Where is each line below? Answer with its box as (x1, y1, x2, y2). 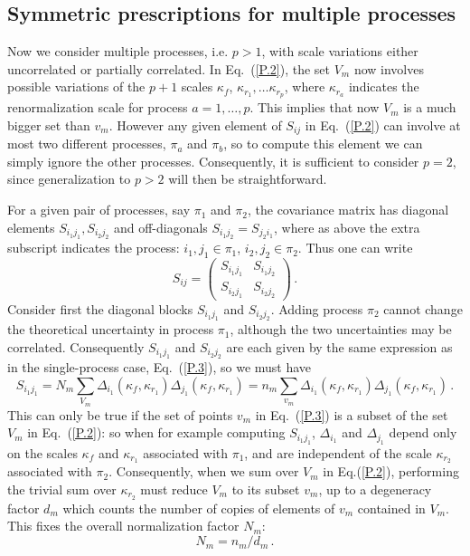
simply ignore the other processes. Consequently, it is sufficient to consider (7, 151, 419, 170)
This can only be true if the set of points (7, 405, 233, 424)
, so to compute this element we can (223, 134, 423, 153)
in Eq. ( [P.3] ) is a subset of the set (255, 405, 448, 424)
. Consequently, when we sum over (108, 462, 299, 481)
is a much (403, 98, 456, 117)
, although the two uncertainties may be (230, 320, 452, 339)
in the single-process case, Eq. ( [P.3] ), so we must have (7, 358, 312, 377)
